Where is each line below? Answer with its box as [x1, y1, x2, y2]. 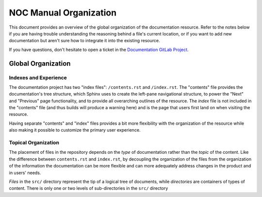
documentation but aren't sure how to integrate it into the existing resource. [9, 38, 160, 44]
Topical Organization [9, 139, 59, 146]
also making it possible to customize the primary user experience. [9, 127, 141, 133]
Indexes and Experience [9, 74, 67, 81]
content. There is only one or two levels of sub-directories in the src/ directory [9, 185, 168, 191]
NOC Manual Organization [9, 7, 116, 18]
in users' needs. [9, 170, 41, 176]
